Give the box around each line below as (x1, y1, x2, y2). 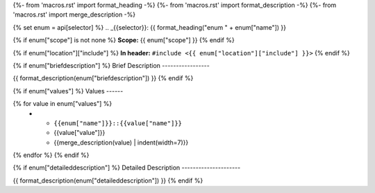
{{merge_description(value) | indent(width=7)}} (53, 138, 189, 147)
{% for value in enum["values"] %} (12, 100, 112, 108)
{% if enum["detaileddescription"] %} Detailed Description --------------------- (12, 163, 241, 172)
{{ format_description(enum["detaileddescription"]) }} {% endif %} (12, 176, 203, 185)
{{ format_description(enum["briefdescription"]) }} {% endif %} (12, 74, 194, 82)
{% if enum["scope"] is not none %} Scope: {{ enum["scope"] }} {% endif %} (12, 36, 235, 44)
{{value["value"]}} (53, 129, 106, 137)
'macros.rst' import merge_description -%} (12, 10, 135, 19)
